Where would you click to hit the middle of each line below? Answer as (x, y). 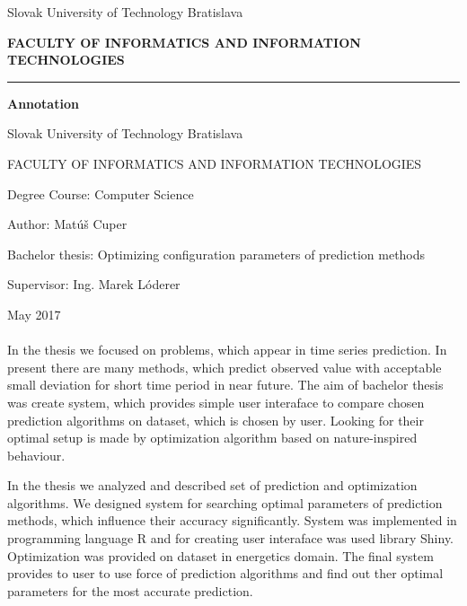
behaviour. (36, 455)
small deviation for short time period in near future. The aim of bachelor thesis (225, 385)
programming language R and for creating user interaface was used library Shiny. (230, 538)
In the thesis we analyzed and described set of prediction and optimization (212, 485)
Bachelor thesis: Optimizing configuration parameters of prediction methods (216, 254)
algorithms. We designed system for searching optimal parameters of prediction (225, 502)
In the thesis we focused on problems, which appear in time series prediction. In (227, 350)
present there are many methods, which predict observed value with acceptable (225, 367)
